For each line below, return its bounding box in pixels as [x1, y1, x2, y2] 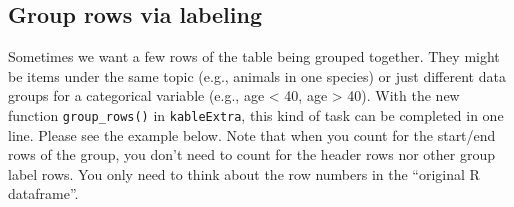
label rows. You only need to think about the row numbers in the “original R [8, 163, 480, 184]
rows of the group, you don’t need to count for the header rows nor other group [8, 144, 495, 165]
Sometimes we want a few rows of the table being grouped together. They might [8, 46, 500, 67]
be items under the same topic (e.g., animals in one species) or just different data [8, 65, 506, 86]
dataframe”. [8, 183, 79, 204]
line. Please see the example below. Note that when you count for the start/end [8, 124, 496, 145]
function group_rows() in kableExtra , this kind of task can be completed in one [8, 104, 504, 125]
